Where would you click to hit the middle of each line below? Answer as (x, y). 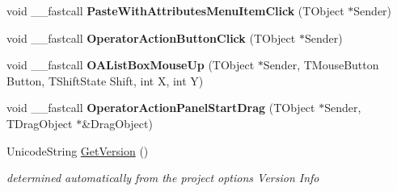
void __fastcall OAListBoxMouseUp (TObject (131, 65)
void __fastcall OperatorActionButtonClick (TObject (151, 37)
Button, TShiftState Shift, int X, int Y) (105, 80)
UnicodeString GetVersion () (78, 150)
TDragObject (40, 123)
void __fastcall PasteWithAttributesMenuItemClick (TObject (175, 10)
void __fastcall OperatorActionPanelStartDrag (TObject (161, 108)
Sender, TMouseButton (321, 65)
